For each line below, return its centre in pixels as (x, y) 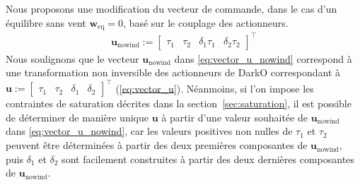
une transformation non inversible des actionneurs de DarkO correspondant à (173, 72)
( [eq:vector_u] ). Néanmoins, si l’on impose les (215, 88)
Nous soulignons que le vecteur (72, 58)
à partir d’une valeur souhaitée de (234, 117)
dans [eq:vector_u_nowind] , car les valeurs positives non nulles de (149, 131)
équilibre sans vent (46, 22)
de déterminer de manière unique (77, 117)
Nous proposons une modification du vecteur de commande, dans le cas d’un (172, 8)
